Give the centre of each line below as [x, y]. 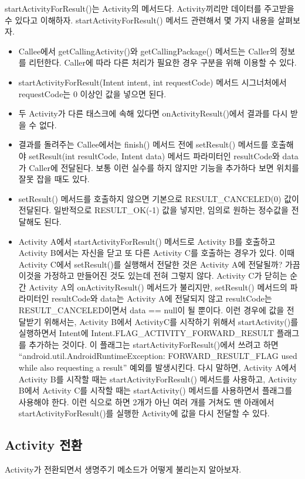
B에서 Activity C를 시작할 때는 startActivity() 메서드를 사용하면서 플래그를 [155, 390]
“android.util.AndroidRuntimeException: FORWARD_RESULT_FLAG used [158, 356]
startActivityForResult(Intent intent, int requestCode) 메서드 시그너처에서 [152, 82]
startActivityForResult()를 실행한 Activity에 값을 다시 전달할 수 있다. [144, 413]
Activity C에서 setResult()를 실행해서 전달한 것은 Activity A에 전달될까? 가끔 [159, 264]
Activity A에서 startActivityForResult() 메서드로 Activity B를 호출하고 [147, 241]
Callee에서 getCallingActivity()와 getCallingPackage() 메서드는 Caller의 [148, 51]
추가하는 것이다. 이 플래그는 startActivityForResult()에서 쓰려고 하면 [154, 344]
